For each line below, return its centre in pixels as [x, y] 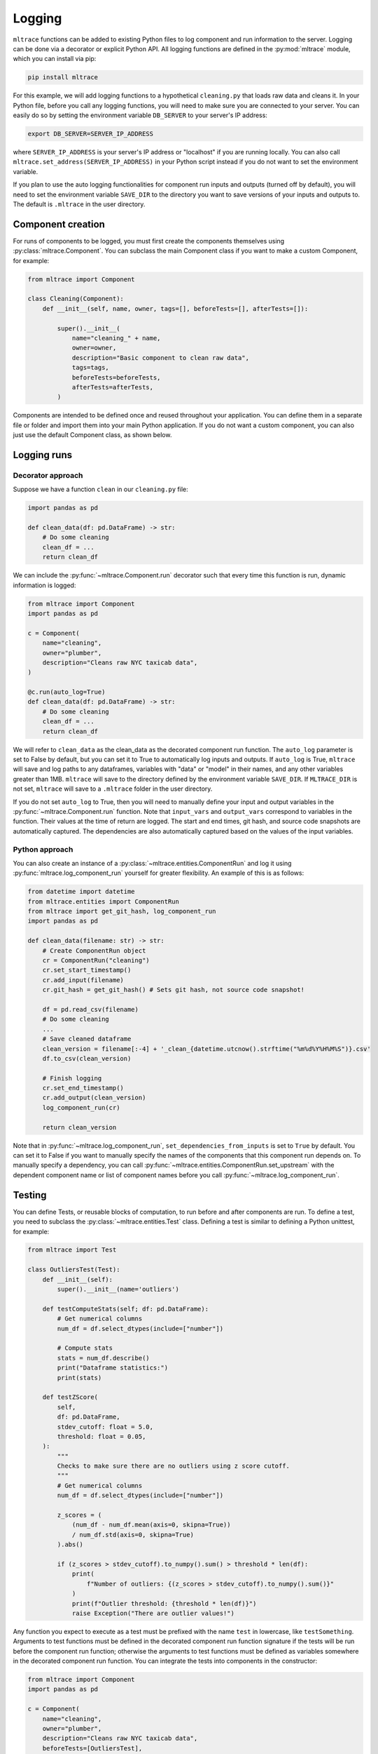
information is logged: [44, 585]
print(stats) [79, 1378]
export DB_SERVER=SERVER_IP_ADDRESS [91, 134]
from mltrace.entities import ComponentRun [104, 901]
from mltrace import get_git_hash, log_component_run [122, 911]
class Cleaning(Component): [76, 299]
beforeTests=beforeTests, [116, 377]
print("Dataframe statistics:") [112, 1368]
